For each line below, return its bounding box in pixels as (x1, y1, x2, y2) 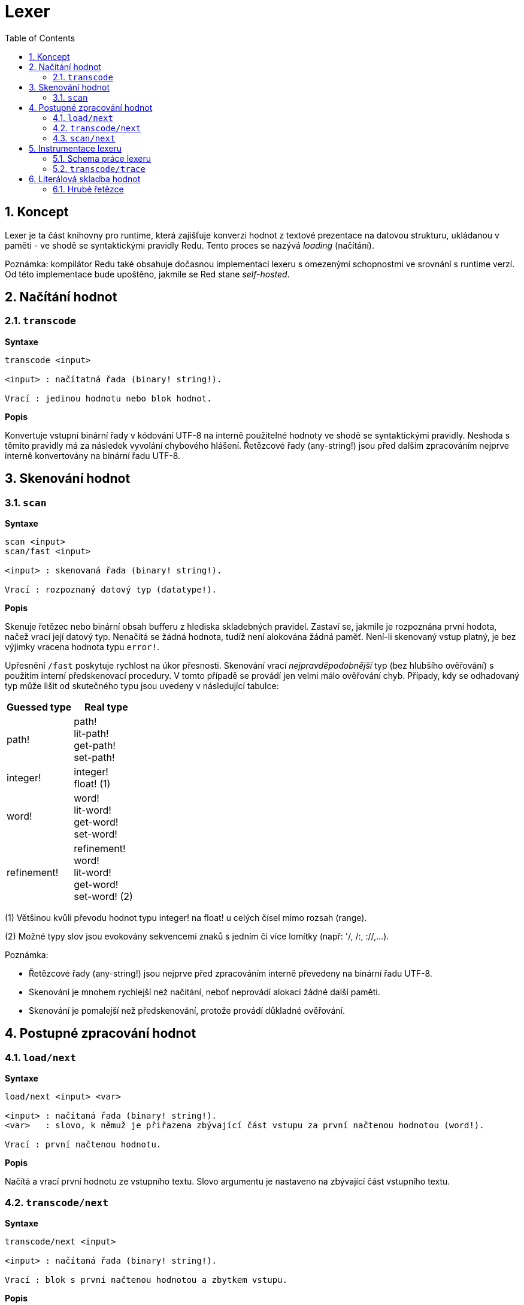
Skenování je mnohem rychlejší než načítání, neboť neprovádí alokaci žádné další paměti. (29, 987, 380, 998)
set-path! (74, 751, 115, 764)
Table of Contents (5, 32, 75, 43)
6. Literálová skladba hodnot (29, 173, 141, 184)
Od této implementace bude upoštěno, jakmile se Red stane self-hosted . (5, 268, 290, 279)
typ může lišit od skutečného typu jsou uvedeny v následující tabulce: (5, 681, 279, 691)
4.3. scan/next (53, 132, 116, 143)
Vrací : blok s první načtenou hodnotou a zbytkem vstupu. (5, 1275, 288, 1285)
